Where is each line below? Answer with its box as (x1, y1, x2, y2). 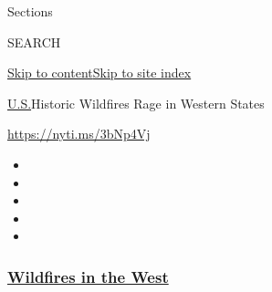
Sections (7, 2, 53, 20)
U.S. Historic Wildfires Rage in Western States (7, 93, 265, 112)
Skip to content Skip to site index (7, 63, 192, 82)
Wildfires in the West (7, 265, 169, 287)
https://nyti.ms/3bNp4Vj (7, 124, 151, 143)
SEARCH (7, 32, 61, 51)
